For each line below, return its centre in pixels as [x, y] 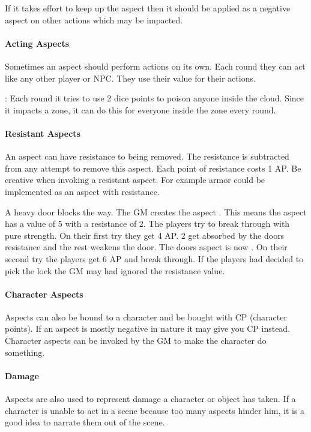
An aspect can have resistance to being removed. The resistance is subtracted [147, 156]
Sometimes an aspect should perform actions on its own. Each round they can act [155, 66]
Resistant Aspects [43, 133]
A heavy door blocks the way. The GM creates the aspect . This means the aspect [156, 211]
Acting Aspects [37, 43]
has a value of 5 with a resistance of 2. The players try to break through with [147, 223]
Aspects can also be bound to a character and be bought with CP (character [146, 316]
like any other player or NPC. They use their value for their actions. [130, 78]
